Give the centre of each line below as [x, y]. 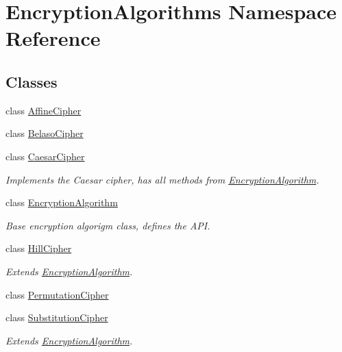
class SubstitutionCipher [57, 317]
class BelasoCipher [45, 133]
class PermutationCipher [57, 294]
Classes [32, 81]
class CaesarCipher [45, 156]
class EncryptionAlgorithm [62, 202]
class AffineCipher [44, 110]
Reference [53, 38]
